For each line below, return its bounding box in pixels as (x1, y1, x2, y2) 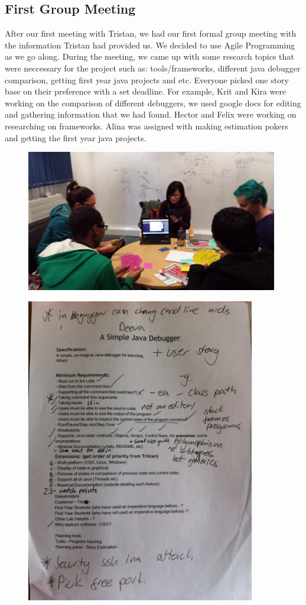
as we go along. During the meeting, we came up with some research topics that (5, 50, 294, 63)
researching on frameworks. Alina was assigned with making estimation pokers (5, 119, 288, 132)
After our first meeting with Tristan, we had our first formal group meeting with (5, 27, 297, 40)
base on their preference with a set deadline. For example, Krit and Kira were (5, 85, 287, 97)
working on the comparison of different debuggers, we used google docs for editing (5, 96, 301, 109)
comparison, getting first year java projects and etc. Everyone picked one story (5, 73, 289, 86)
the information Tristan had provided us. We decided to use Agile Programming (5, 38, 295, 51)
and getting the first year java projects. (5, 131, 147, 144)
